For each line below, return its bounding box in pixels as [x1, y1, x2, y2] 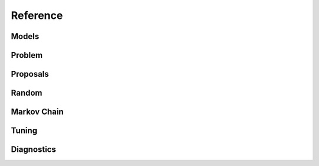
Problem [11, 50, 43, 60]
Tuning [11, 126, 38, 136]
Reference [11, 9, 63, 22]
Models [11, 31, 40, 41]
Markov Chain [11, 107, 64, 117]
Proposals [11, 69, 50, 79]
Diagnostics [11, 145, 56, 155]
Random [11, 88, 43, 98]
